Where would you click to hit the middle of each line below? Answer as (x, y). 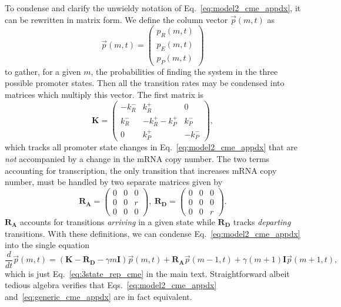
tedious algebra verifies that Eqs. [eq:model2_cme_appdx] (111, 285)
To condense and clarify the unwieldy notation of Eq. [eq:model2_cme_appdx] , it (153, 8)
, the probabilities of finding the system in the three (184, 71)
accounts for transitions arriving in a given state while (118, 221)
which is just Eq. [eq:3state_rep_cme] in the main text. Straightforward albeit (147, 273)
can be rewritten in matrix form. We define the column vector (116, 19)
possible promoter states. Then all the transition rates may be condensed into (145, 83)
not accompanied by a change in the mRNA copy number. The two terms (137, 159)
